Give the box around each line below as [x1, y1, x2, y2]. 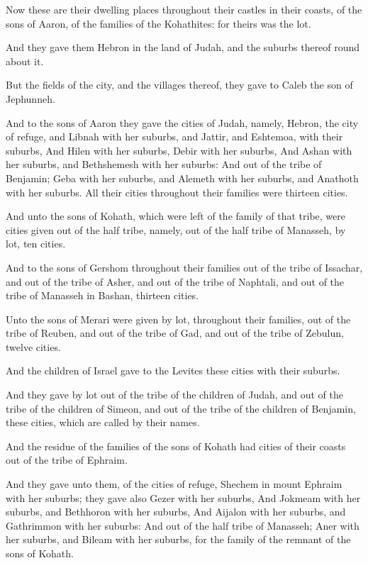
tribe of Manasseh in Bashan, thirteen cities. [6, 288, 199, 303]
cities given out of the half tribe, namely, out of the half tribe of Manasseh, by [6, 222, 346, 237]
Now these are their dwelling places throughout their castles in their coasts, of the [6, 2, 362, 16]
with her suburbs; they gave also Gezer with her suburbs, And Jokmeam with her [6, 490, 361, 505]
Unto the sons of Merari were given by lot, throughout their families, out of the [6, 311, 351, 326]
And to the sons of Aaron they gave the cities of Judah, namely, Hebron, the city [6, 115, 359, 130]
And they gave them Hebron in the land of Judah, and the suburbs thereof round [6, 40, 360, 55]
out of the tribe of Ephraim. [6, 452, 128, 467]
